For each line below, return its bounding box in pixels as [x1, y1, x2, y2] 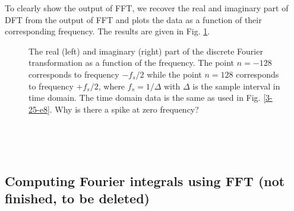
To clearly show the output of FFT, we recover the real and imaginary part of [5, 2, 289, 14]
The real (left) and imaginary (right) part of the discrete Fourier [29, 44, 263, 57]
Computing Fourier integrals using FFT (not [5, 171, 285, 190]
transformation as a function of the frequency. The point [29, 56, 235, 69]
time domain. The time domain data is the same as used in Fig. [29, 91, 261, 104]
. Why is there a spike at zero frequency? [49, 103, 199, 115]
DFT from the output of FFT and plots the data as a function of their [5, 13, 262, 25]
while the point [147, 68, 202, 80]
